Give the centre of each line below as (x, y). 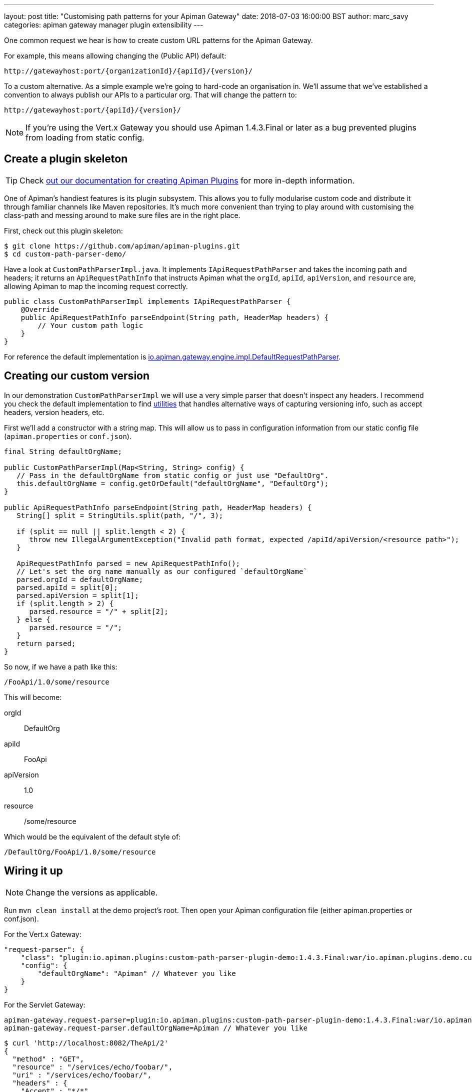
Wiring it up (33, 871)
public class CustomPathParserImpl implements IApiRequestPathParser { (147, 301)
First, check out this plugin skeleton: (63, 230)
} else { (33, 619)
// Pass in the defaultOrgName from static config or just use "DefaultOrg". (173, 475)
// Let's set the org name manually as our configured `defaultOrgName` (162, 571)
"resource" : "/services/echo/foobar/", (92, 1067)
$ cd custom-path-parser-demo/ (65, 254)
